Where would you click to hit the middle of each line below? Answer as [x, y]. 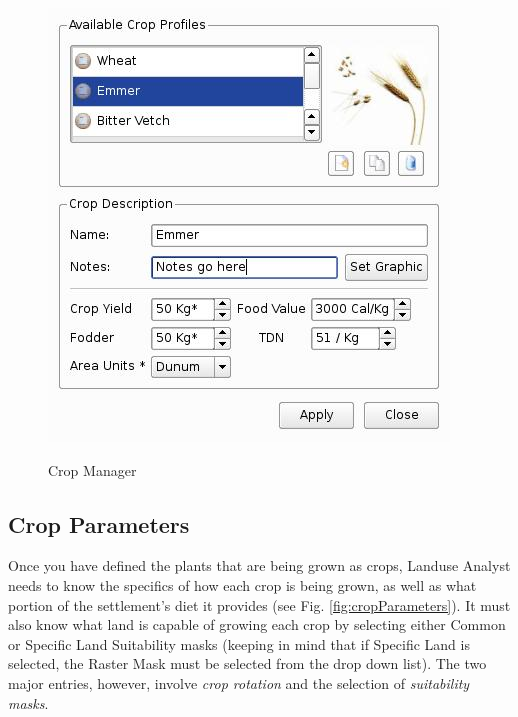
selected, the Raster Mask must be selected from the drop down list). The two [247, 663]
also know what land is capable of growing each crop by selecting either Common [257, 624]
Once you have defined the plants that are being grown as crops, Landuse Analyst [259, 565]
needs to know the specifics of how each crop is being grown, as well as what [242, 584]
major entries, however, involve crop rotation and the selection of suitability [239, 682]
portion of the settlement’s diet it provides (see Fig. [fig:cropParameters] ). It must [259, 604]
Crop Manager [92, 469]
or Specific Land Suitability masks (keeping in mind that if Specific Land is [239, 643]
